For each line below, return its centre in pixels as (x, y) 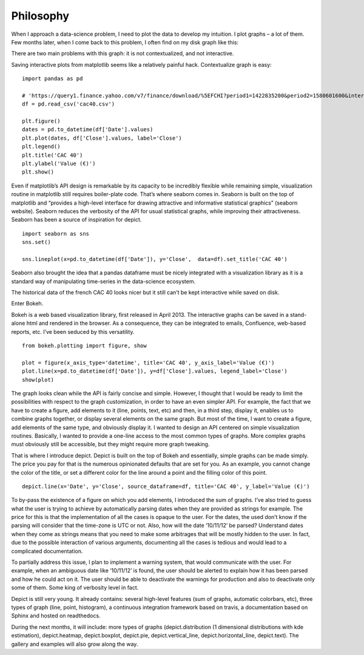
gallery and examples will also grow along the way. (75, 644)
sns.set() (36, 242)
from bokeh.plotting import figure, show (84, 346)
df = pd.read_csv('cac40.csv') (69, 104)
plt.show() (38, 172)
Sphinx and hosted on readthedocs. (56, 616)
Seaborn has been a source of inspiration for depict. (76, 220)
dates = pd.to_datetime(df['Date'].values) (88, 130)
